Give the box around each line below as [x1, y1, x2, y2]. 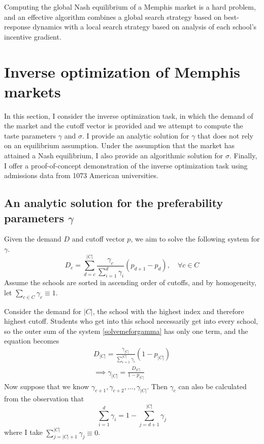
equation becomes [4, 335, 59, 346]
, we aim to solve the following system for [130, 233, 260, 244]
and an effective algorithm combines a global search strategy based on [4, 11, 222, 22]
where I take [4, 427, 43, 437]
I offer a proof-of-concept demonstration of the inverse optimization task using [4, 160, 248, 170]
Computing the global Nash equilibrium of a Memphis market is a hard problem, [4, 2, 256, 12]
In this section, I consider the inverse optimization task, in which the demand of [4, 110, 253, 121]
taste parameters [4, 130, 56, 141]
